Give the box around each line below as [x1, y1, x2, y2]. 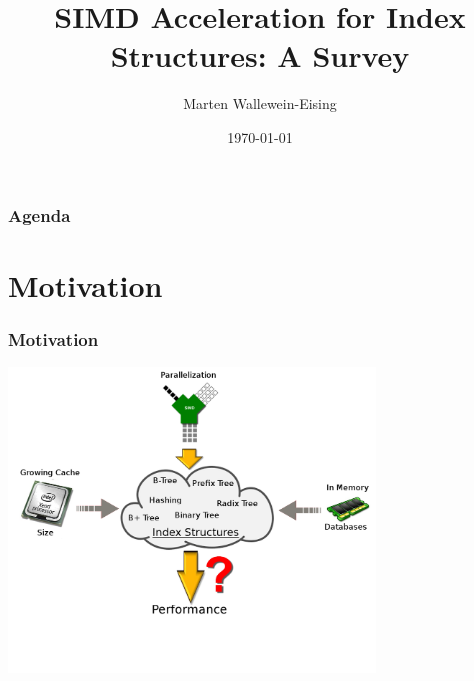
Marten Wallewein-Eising [183, 93, 337, 114]
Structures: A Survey [110, 35, 410, 76]
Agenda [8, 202, 71, 227]
